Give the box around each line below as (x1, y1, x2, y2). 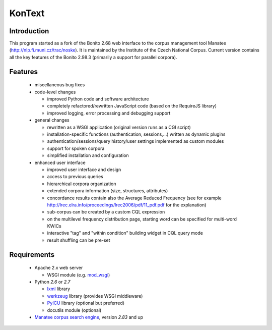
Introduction (9, 27, 49, 35)
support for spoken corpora (47, 145, 105, 151)
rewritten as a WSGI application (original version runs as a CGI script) (47, 124, 191, 130)
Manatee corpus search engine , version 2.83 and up (34, 314, 144, 320)
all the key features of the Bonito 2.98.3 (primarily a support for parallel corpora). (9, 54, 177, 60)
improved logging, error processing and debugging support (47, 110, 171, 116)
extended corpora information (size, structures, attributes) (47, 188, 168, 194)
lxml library (47, 286, 71, 292)
